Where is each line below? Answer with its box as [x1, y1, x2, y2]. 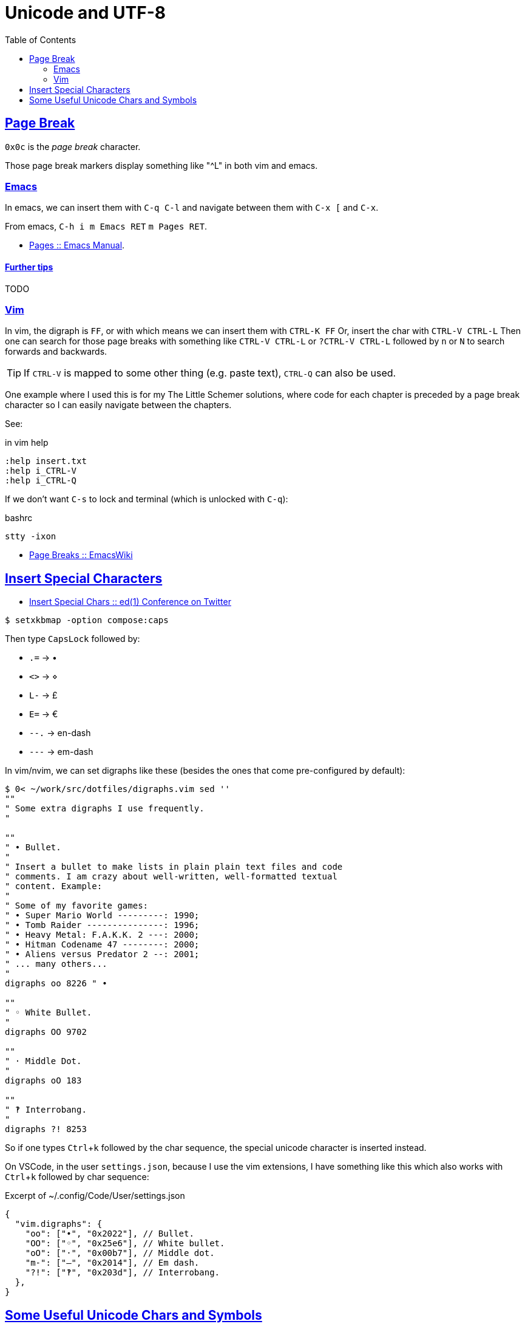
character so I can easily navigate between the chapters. [5, 400, 232, 411]
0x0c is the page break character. [5, 141, 141, 152]
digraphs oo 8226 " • [5, 978, 107, 989]
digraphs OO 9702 [5, 1027, 87, 1037]
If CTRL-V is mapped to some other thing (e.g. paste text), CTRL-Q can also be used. [24, 367, 396, 380]
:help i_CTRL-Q [5, 476, 77, 486]
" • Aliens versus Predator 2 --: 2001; [5, 949, 200, 960]
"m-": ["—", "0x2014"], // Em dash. [25, 1258, 200, 1268]
